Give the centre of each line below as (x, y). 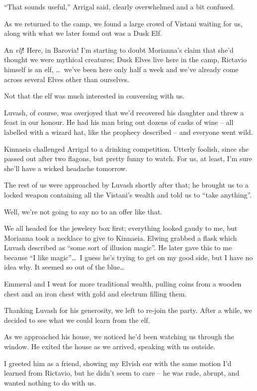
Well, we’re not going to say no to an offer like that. (83, 211)
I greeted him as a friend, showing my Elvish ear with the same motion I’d (118, 363)
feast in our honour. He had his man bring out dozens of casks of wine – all (119, 122)
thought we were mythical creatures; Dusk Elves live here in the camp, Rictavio (126, 59)
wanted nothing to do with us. (50, 382)
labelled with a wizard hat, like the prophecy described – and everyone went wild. (128, 132)
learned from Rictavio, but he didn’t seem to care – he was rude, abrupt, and (122, 373)
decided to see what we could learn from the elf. (77, 320)
